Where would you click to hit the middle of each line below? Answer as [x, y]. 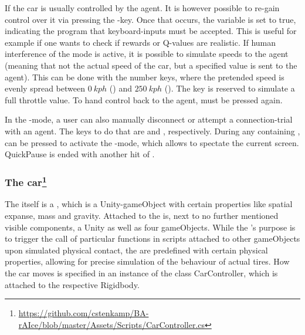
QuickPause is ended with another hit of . [80, 154]
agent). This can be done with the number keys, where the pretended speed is [145, 77]
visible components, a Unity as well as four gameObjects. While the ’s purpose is [150, 227]
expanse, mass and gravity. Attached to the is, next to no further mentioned [142, 215]
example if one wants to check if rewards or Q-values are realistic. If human [140, 42]
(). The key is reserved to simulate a [230, 88]
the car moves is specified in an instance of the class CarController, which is [141, 273]
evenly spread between [45, 88]
